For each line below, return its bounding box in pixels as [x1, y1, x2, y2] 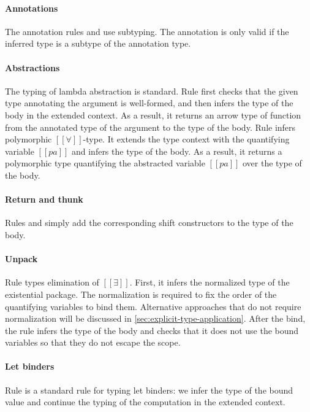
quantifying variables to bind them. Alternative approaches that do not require [5, 300, 301, 313]
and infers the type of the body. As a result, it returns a [71, 144, 282, 157]
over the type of [243, 157, 302, 169]
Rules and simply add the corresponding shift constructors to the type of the [5, 216, 293, 229]
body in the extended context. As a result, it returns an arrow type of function [5, 108, 301, 121]
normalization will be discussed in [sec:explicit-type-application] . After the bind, [5, 312, 306, 325]
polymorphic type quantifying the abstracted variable [5, 157, 205, 169]
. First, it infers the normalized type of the [129, 276, 290, 289]
